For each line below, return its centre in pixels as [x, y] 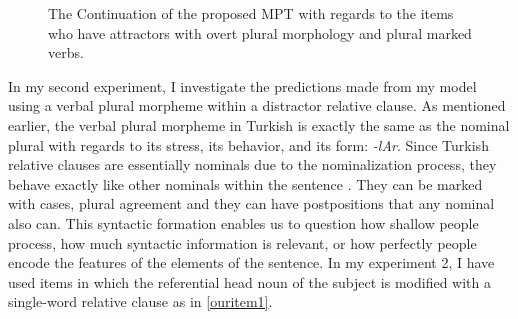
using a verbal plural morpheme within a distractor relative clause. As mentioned [257, 105]
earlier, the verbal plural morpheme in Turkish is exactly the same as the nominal [259, 124]
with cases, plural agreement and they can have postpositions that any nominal [251, 203]
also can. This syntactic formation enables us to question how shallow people [243, 222]
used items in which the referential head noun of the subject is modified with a [249, 281]
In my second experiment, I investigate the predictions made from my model [242, 85]
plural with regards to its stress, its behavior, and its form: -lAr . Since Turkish [248, 144]
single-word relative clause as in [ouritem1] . [140, 301]
